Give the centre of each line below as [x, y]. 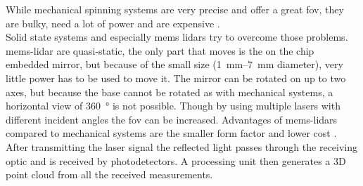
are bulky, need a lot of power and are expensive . [113, 23]
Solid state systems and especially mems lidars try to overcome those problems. [177, 37]
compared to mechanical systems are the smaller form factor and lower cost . [171, 133]
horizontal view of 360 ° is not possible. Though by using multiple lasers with [173, 106]
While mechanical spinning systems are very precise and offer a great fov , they [175, 9]
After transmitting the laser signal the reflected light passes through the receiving [182, 146]
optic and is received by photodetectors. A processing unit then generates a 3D [176, 160]
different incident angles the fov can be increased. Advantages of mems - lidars [172, 119]
